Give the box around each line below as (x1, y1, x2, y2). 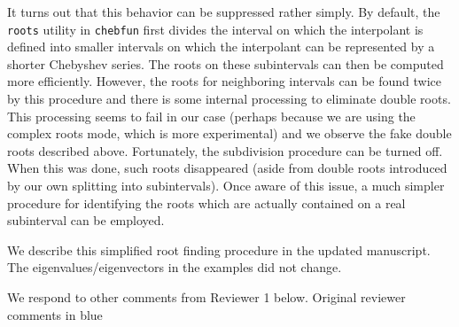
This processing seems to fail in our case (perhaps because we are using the (7, 106, 416, 125)
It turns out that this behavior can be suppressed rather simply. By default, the (7, 3, 440, 20)
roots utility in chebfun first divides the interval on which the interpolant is (7, 19, 424, 38)
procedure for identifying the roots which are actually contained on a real (7, 193, 406, 212)
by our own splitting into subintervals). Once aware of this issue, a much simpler (7, 176, 445, 194)
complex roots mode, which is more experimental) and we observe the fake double (7, 124, 452, 143)
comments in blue (7, 305, 103, 323)
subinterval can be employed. (7, 211, 165, 230)
